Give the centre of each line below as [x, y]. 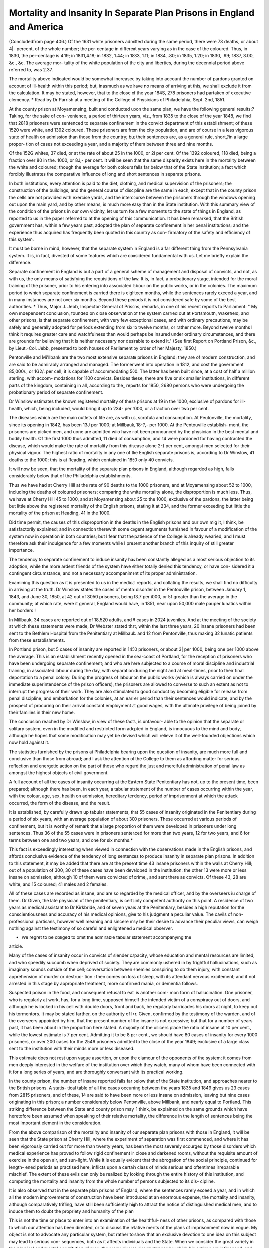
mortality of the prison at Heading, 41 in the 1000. [60, 513]
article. [16, 946]
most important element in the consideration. [55, 1123]
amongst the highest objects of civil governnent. [59, 773]
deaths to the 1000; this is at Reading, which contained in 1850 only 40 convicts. [92, 460]
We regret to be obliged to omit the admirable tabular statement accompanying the [107, 937]
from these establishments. [37, 640]
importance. [22, 550]
